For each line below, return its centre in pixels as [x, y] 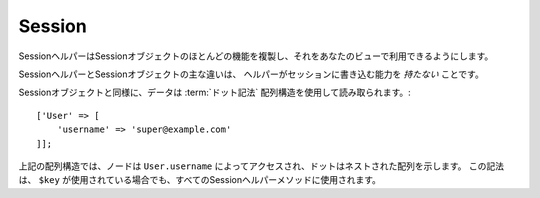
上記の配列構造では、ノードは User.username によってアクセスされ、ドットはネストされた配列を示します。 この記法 [261, 166]
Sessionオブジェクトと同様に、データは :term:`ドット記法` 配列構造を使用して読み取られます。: [215, 92]
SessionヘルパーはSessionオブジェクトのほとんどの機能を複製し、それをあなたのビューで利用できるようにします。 [256, 56]
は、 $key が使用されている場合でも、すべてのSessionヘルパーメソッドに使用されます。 [200, 180]
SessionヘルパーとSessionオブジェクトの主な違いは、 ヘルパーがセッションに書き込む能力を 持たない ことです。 [251, 74]
